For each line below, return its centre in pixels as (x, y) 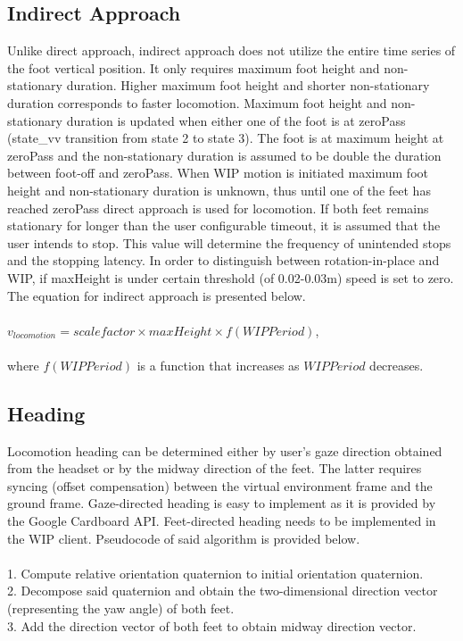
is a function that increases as (218, 365)
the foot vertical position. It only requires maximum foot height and (194, 67)
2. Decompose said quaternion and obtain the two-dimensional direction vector (223, 591)
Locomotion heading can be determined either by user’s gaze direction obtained (225, 450)
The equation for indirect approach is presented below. (157, 295)
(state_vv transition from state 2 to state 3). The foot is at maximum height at (226, 138)
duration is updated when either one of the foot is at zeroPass (236, 120)
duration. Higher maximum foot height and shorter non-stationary (248, 85)
